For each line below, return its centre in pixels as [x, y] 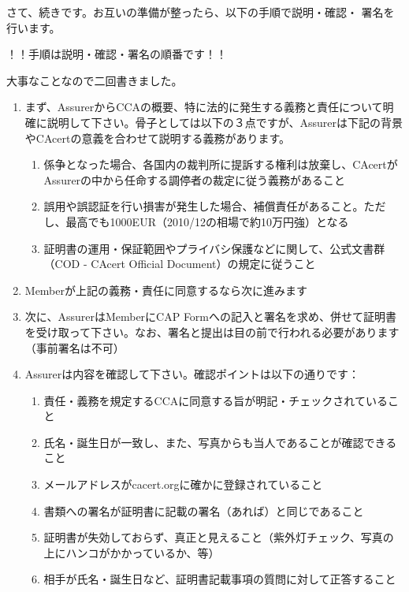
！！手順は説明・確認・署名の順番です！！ [117, 54]
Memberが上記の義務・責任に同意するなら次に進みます [166, 290]
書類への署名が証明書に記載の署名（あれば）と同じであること [204, 510]
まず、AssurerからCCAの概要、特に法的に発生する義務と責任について [204, 107]
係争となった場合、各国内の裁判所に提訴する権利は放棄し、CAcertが [221, 164]
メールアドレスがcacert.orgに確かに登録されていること [183, 484]
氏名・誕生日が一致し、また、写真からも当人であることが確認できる [220, 442]
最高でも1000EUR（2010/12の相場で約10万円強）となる [207, 221]
